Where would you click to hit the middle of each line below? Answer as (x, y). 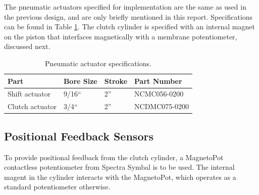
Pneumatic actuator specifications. (98, 63)
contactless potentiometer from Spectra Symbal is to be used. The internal (119, 167)
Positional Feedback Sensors (79, 136)
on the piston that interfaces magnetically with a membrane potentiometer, (121, 36)
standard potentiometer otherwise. (57, 187)
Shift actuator (29, 94)
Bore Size (80, 81)
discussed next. (27, 46)
